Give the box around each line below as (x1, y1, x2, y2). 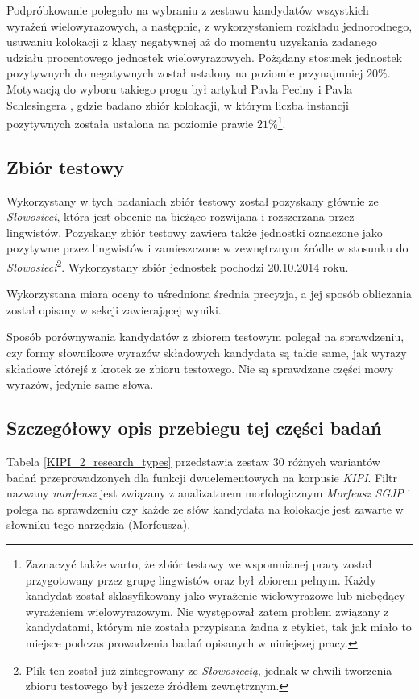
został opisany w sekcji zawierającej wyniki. (6, 301, 222, 318)
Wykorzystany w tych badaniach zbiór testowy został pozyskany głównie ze (6, 192, 379, 209)
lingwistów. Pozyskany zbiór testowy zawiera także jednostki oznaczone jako (6, 223, 383, 240)
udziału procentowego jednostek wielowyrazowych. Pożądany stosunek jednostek (6, 48, 402, 65)
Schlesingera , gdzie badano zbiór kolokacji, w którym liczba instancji (6, 96, 349, 113)
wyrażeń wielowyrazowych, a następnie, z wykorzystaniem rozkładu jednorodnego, (6, 17, 413, 34)
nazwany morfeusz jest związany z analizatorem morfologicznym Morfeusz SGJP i (6, 485, 411, 501)
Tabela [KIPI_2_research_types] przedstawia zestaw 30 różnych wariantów (6, 453, 380, 469)
